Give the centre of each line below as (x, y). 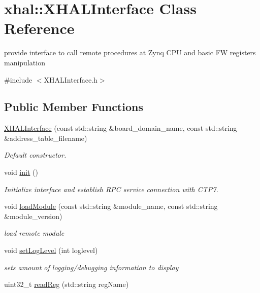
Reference (39, 28)
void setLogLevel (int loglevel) (51, 250)
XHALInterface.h (71, 79)
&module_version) (33, 216)
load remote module (34, 233)
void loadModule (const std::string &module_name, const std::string (111, 206)
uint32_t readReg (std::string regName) (67, 284)
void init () (21, 172)
